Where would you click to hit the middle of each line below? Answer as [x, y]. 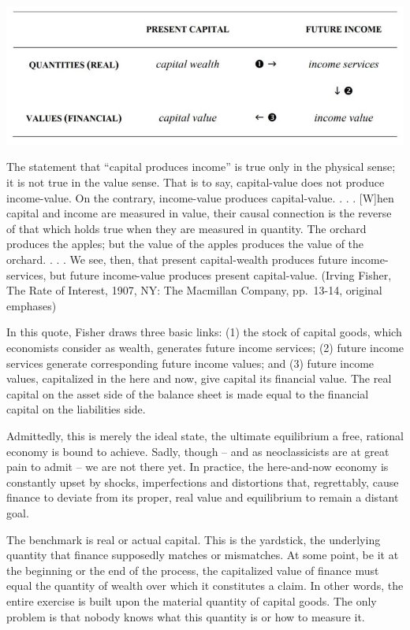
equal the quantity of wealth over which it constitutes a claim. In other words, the [205, 586]
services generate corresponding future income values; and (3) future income [190, 363]
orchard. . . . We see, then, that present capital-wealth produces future [177, 259]
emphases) [32, 305]
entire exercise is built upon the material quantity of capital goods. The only [192, 600]
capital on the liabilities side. [76, 409]
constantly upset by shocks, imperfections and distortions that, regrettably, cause [203, 482]
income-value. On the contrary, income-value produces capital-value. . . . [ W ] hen [200, 197]
